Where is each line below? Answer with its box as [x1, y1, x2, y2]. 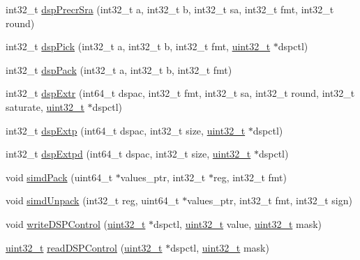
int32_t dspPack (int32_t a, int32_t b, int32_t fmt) [6, 62, 232, 77]
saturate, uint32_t [6, 99, 84, 114]
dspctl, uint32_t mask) [170, 240, 269, 254]
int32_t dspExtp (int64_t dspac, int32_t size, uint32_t [6, 123, 246, 137]
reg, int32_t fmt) [213, 169, 287, 184]
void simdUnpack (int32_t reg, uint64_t [6, 193, 179, 208]
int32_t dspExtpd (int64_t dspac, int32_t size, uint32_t [6, 146, 251, 161]
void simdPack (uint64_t [6, 169, 113, 184]
